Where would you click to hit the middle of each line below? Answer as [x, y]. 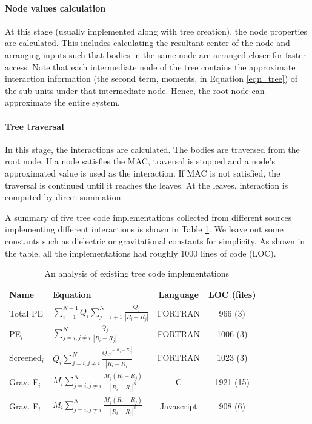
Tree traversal [35, 126]
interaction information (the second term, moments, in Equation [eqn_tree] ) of [151, 79]
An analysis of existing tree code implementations [137, 273]
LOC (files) [232, 294]
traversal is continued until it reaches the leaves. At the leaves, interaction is [147, 185]
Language [179, 294]
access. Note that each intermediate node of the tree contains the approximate [150, 66]
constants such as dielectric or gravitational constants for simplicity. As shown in [155, 241]
